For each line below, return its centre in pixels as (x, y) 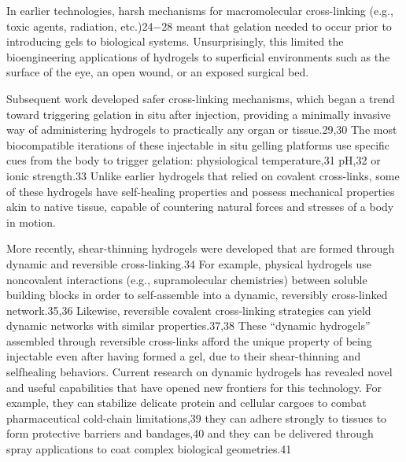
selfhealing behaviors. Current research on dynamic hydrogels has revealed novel (199, 372)
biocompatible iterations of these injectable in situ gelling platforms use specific (198, 144)
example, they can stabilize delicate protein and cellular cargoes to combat (186, 403)
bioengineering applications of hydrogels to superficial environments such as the (198, 56)
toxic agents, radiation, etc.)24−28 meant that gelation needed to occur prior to (199, 26)
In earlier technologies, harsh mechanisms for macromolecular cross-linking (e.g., (200, 10)
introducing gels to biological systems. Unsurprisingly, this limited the (175, 41)
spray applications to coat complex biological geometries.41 (149, 449)
